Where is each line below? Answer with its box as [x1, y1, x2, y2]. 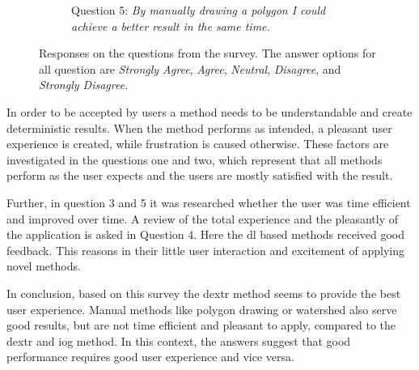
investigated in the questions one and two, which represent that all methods [6, 151, 383, 168]
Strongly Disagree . [39, 76, 129, 93]
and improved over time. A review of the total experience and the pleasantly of [6, 210, 398, 227]
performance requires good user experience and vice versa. [6, 348, 294, 365]
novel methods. [6, 257, 81, 274]
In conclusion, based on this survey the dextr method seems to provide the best [6, 284, 401, 301]
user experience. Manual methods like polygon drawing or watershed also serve [6, 300, 397, 317]
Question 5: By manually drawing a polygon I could [71, 2, 326, 18]
